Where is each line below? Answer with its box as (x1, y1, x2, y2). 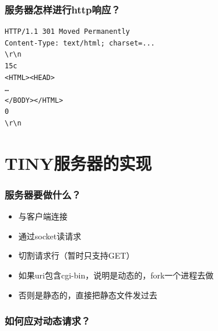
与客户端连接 (18, 210, 68, 222)
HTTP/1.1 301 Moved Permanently (5, 27, 130, 36)
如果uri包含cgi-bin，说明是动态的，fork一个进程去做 (18, 269, 214, 281)
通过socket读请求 (18, 229, 82, 242)
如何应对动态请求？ (5, 313, 91, 328)
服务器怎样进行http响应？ (5, 2, 121, 16)
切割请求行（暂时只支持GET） (18, 249, 135, 262)
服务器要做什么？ (5, 187, 81, 201)
